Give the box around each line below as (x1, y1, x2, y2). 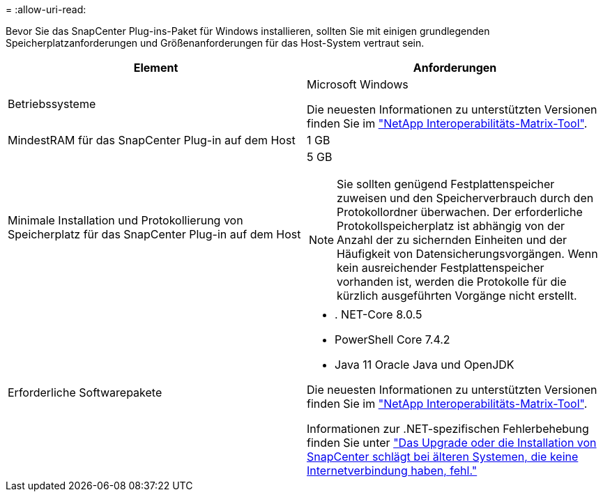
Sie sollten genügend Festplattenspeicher (337, 177, 555, 191)
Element (133, 61, 178, 75)
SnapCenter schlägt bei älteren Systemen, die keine (307, 450, 579, 464)
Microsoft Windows (307, 77, 409, 91)
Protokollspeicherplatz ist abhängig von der (337, 219, 565, 233)
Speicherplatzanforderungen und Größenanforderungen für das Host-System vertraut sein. (6, 37, 425, 49)
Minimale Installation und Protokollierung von (8, 213, 243, 227)
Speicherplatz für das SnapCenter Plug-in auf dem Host (8, 227, 301, 241)
